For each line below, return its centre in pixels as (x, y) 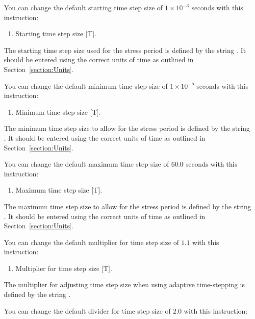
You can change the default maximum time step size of (87, 164)
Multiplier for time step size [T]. (64, 268)
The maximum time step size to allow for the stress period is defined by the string (127, 206)
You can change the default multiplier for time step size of (91, 242)
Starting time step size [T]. (56, 34)
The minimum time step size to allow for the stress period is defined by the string (127, 128)
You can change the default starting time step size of (83, 7)
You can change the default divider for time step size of (87, 310)
